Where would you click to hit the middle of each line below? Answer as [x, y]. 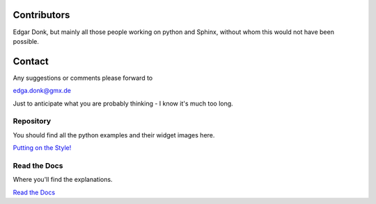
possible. [26, 41]
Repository [32, 121]
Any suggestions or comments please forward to [83, 78]
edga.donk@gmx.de [42, 91]
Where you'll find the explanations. [63, 180]
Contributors [41, 15]
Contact [31, 61]
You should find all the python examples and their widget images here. [114, 135]
